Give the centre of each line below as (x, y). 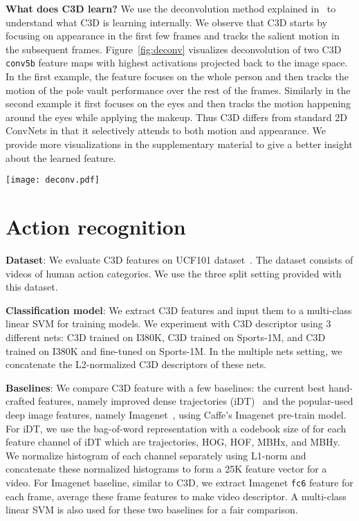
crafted (20, 401)
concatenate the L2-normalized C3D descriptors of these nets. (136, 364)
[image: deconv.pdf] (53, 180)
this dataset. (32, 287)
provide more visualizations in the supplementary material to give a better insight (179, 144)
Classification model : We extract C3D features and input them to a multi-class (179, 310)
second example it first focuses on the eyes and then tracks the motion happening (178, 103)
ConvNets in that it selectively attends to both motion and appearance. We (166, 130)
